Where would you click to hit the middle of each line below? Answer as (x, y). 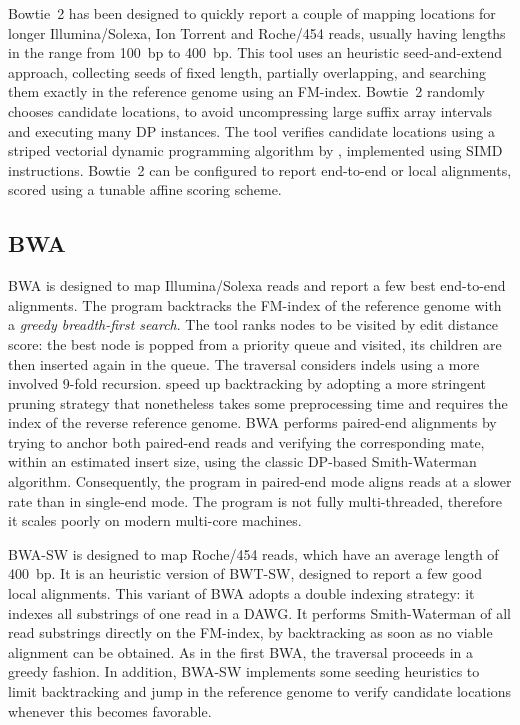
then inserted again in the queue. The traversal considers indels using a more (244, 363)
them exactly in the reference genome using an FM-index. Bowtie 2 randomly (246, 91)
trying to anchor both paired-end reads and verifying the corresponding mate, (246, 441)
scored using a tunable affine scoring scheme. (145, 189)
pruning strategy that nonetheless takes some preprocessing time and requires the (258, 402)
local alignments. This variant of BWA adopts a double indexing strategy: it (241, 593)
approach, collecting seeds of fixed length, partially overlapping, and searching (247, 71)
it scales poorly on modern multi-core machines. (155, 520)
